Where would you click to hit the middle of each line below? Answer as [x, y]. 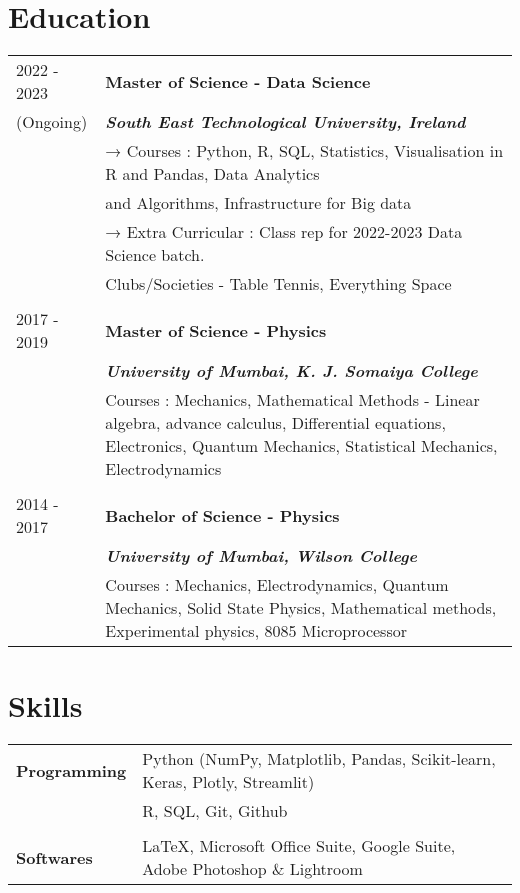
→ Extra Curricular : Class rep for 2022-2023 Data [284, 232]
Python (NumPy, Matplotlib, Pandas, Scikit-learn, [319, 759]
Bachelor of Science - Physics [222, 515]
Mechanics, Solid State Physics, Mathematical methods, [301, 608]
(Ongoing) [52, 122]
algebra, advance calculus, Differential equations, [275, 423]
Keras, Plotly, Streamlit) [228, 782]
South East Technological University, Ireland [285, 122]
